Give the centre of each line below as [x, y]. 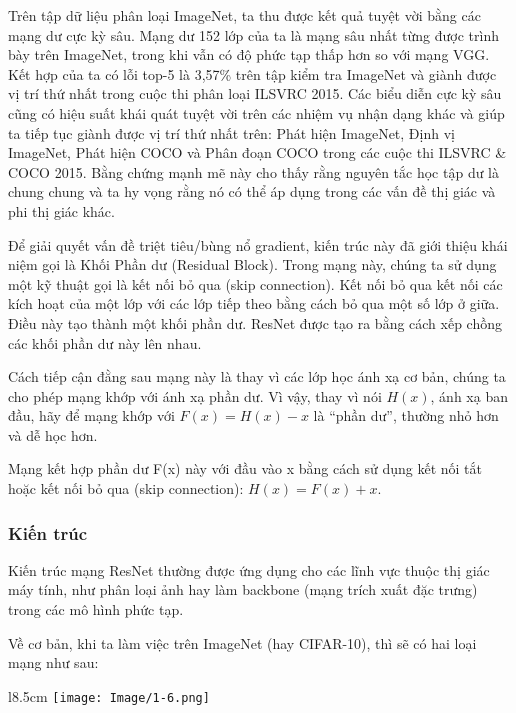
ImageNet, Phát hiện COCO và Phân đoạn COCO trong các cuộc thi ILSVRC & [257, 152]
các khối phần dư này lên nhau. [105, 342]
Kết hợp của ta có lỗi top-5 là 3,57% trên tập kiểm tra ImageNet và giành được [252, 73]
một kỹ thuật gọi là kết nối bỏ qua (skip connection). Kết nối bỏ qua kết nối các [255, 283]
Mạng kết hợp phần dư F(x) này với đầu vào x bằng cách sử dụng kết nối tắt [245, 468]
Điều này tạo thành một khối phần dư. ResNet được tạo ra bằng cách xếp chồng [255, 322]
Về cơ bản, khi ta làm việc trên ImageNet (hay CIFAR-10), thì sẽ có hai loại [242, 642]
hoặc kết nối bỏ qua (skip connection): [126, 488]
